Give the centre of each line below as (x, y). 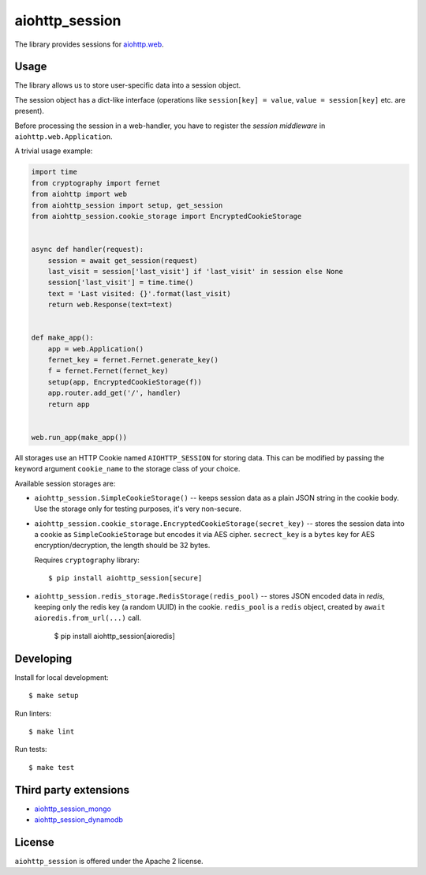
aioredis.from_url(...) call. (88, 618)
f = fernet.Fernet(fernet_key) (108, 371)
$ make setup (54, 696)
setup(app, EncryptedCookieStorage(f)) (125, 382)
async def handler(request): (88, 250)
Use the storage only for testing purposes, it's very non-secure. (138, 509)
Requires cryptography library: (87, 560)
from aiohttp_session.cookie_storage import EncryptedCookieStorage (166, 216)
